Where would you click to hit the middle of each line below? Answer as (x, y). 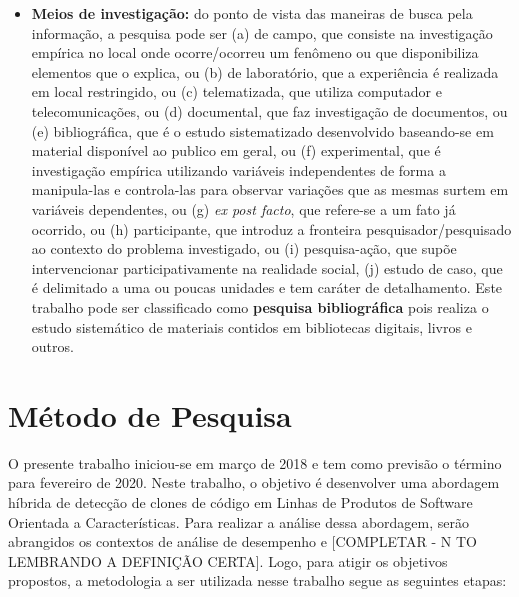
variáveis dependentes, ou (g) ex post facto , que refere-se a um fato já (243, 208)
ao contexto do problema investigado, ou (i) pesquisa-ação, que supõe (244, 248)
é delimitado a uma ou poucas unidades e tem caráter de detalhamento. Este (267, 287)
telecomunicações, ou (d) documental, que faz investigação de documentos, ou (269, 110)
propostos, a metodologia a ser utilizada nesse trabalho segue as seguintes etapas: (257, 580)
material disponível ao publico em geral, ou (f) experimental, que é (236, 150)
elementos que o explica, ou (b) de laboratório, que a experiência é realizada (265, 71)
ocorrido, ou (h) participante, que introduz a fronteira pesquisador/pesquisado (271, 228)
